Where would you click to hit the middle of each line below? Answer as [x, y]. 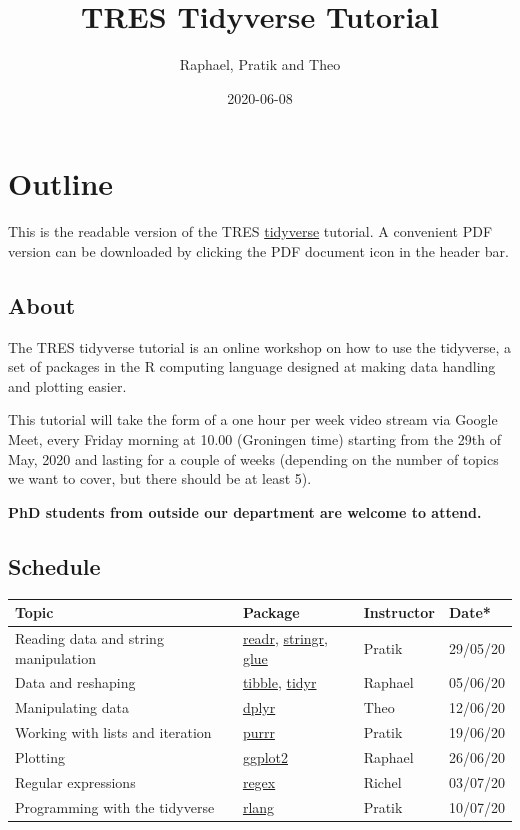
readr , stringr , [285, 637]
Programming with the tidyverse [115, 806]
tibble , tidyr [279, 682]
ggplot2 [265, 756]
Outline [61, 183]
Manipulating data [72, 707]
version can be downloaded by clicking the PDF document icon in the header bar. [258, 250]
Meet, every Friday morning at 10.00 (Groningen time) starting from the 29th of [254, 439]
